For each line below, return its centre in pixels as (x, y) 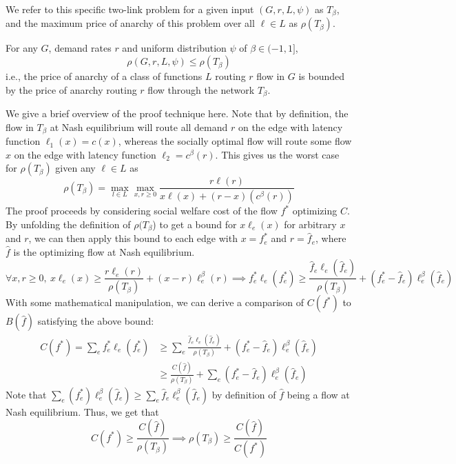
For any (22, 48)
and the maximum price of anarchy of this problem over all (130, 23)
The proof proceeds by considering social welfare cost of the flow (142, 211)
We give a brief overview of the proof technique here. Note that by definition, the (177, 113)
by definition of (244, 394)
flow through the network (201, 89)
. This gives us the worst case (277, 154)
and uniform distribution (174, 48)
